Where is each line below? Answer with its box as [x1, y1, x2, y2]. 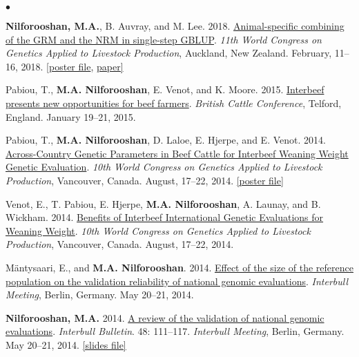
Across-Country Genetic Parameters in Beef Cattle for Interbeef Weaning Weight [6, 146, 349, 160]
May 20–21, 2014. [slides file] [6, 337, 126, 351]
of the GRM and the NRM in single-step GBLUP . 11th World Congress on [6, 32, 322, 46]
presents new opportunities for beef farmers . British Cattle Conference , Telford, [6, 95, 342, 110]
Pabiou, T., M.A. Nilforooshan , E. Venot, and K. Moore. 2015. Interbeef [6, 82, 324, 97]
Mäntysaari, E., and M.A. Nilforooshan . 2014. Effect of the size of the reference [6, 260, 353, 274]
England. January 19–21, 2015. [6, 109, 136, 124]
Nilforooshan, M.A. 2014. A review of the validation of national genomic [6, 310, 324, 325]
